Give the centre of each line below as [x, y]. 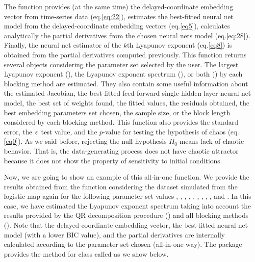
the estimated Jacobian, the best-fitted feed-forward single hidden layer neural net [127, 93]
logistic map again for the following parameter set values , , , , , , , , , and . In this [128, 196]
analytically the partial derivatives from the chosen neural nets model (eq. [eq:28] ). [127, 35]
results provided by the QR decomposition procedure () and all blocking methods [126, 215]
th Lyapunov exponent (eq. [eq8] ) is [179, 45]
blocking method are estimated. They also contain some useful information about [126, 83]
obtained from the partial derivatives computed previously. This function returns [125, 54]
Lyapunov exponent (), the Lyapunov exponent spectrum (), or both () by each [123, 74]
